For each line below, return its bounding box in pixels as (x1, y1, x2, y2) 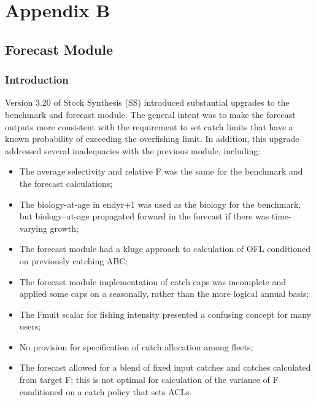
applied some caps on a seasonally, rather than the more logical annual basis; (19, 287, 309, 300)
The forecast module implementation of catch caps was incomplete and (19, 275, 287, 288)
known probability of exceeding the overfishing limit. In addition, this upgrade (5, 132, 299, 145)
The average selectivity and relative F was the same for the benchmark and (19, 165, 303, 178)
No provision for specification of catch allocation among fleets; (19, 340, 253, 353)
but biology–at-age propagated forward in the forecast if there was (19, 210, 269, 223)
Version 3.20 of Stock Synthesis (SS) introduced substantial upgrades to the (5, 96, 290, 109)
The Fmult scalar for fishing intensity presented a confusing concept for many (19, 307, 311, 320)
